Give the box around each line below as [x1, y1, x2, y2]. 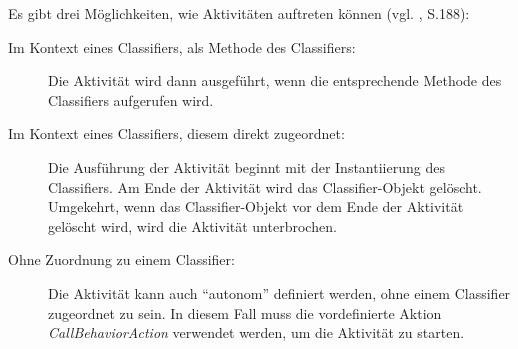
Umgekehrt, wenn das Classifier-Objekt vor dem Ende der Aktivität [48, 196, 464, 217]
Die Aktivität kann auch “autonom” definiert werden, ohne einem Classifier [48, 282, 511, 303]
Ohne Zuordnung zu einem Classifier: [8, 249, 235, 270]
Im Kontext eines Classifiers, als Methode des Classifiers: [8, 36, 356, 57]
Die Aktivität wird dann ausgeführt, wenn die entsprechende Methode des [48, 70, 502, 91]
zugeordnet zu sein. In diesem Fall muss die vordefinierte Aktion [48, 302, 442, 323]
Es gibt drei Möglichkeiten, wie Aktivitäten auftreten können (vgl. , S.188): [8, 3, 470, 23]
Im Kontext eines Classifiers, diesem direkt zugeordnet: [8, 123, 345, 144]
